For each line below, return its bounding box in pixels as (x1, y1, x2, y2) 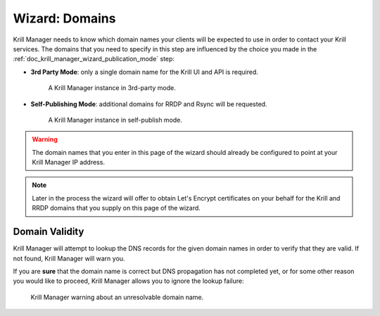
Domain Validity (13, 226, 84, 238)
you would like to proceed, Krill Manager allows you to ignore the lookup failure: (13, 277, 244, 285)
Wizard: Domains (13, 11, 116, 26)
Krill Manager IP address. (32, 158, 106, 167)
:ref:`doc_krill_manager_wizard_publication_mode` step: (13, 55, 175, 63)
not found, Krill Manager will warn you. (13, 254, 125, 263)
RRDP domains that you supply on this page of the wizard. (32, 204, 201, 213)
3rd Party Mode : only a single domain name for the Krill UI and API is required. (30, 68, 258, 76)
